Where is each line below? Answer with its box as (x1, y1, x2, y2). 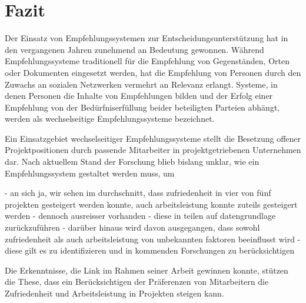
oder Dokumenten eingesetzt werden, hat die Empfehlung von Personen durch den (5, 66, 301, 78)
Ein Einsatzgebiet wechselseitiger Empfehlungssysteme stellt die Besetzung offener (5, 132, 301, 144)
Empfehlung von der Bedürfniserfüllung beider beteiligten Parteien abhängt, (5, 101, 280, 113)
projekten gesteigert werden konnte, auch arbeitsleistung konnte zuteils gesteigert (5, 198, 298, 210)
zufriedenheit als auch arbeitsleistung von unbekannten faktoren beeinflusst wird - (5, 232, 301, 245)
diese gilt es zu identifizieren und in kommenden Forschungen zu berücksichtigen (5, 244, 295, 257)
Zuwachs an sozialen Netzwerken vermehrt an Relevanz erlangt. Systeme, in (5, 78, 278, 90)
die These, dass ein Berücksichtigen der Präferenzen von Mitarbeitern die (5, 275, 269, 288)
